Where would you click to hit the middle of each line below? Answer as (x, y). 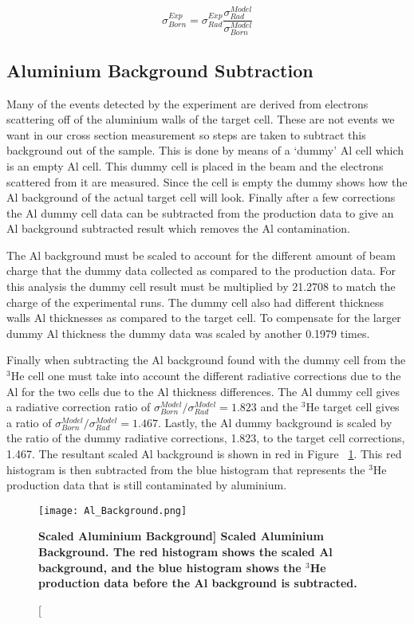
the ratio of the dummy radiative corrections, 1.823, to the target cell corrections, (206, 438)
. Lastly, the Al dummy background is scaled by (275, 422)
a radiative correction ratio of (79, 407)
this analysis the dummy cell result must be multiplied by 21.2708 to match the (201, 286)
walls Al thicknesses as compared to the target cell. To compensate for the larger (204, 318)
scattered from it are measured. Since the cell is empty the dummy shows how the (207, 181)
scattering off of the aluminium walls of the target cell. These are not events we (201, 119)
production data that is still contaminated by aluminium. (147, 485)
